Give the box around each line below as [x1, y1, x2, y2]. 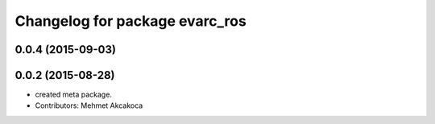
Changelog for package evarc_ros [14, 12, 247, 30]
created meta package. [35, 89, 113, 100]
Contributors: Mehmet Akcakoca [35, 101, 143, 110]
